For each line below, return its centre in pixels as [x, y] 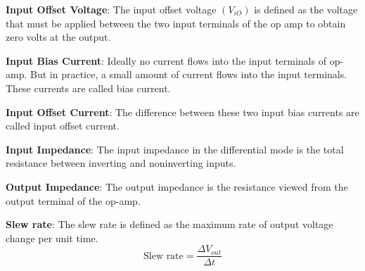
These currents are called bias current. [88, 88]
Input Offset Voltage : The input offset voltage [111, 9]
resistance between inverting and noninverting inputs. [121, 163]
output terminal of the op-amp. [73, 200]
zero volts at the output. [58, 37]
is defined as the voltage [306, 9]
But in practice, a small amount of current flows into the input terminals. [188, 74]
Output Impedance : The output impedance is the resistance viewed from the [177, 186]
